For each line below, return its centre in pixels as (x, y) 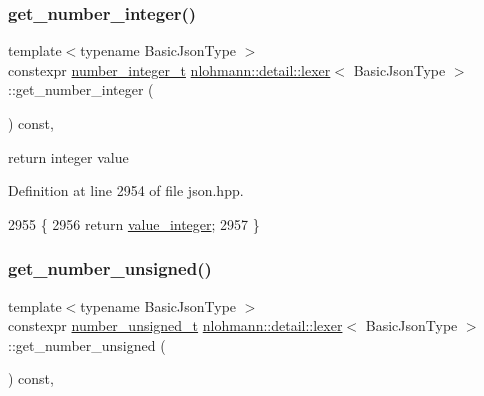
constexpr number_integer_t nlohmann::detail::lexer (169, 69)
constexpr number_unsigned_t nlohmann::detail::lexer (175, 325)
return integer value (68, 156)
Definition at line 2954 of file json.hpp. (126, 190)
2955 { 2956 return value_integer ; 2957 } (134, 223)
